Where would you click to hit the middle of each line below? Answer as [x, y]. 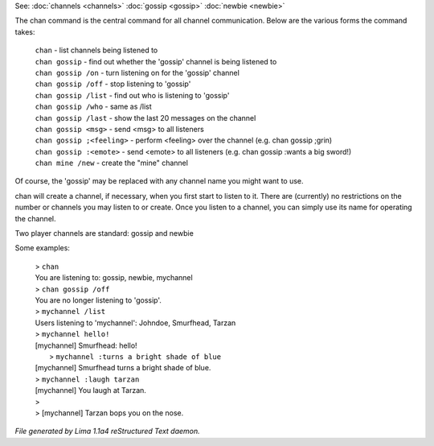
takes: [25, 31]
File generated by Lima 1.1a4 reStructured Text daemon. [107, 432]
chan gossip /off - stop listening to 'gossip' [113, 84]
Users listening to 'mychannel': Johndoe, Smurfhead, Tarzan [135, 323]
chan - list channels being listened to [96, 50]
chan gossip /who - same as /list [93, 107]
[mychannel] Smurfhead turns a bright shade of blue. [123, 368]
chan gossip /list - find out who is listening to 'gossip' [132, 95]
